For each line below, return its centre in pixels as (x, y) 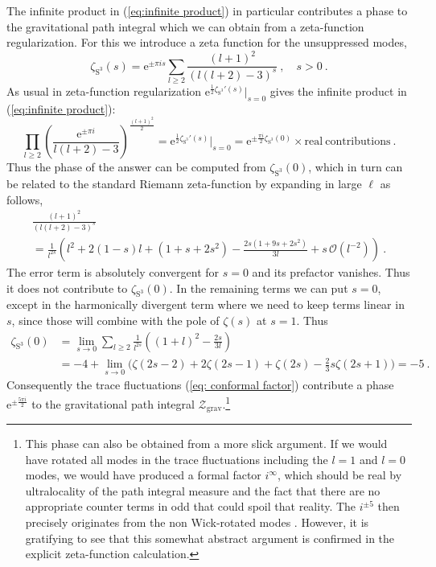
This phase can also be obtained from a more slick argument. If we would (206, 444)
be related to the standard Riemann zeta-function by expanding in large (184, 184)
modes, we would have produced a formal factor (143, 475)
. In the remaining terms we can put (259, 288)
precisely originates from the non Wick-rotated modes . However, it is (197, 522)
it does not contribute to (67, 288)
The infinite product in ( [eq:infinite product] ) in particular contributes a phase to (207, 10)
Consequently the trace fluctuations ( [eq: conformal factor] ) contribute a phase (200, 385)
